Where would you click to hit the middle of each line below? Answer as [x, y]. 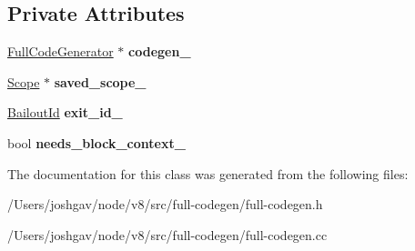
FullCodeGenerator [61, 51]
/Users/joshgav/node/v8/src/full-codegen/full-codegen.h [165, 204]
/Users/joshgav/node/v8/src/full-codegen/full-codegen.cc [167, 234]
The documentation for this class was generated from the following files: [208, 173]
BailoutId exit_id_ [65, 112]
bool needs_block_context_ [96, 142]
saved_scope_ [100, 81]
